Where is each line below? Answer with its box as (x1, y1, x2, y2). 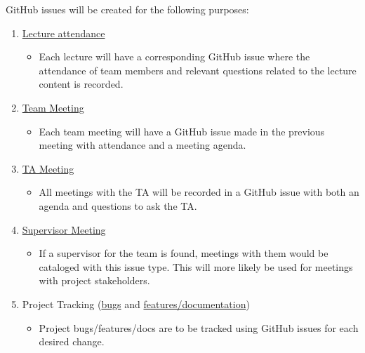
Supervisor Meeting (22, 222, 106, 237)
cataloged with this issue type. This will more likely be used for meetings (39, 259, 353, 274)
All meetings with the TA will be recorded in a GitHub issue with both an (39, 185, 359, 199)
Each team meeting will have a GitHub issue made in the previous (39, 124, 325, 138)
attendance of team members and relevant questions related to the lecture (39, 62, 357, 77)
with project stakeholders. (39, 273, 150, 288)
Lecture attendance (22, 25, 105, 40)
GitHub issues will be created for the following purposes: (6, 2, 249, 16)
